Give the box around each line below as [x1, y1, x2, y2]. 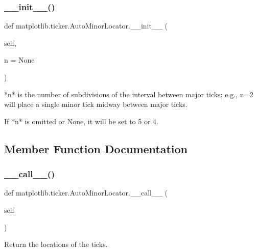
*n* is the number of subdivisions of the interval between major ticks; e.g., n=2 [4, 89, 253, 99]
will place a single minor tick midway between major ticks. [4, 99, 188, 109]
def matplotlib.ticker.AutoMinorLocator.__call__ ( [4, 187, 168, 198]
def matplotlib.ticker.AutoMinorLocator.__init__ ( [4, 20, 168, 31]
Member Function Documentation [4, 141, 188, 156]
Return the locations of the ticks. [4, 239, 108, 249]
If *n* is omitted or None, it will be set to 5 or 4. [4, 116, 158, 126]
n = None [4, 54, 35, 65]
